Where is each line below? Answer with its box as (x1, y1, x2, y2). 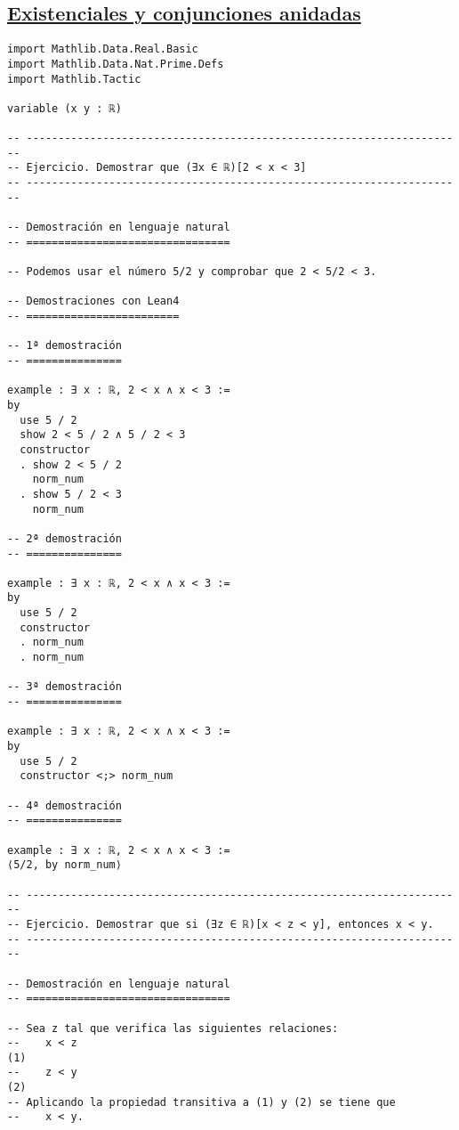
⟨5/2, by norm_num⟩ (7, 858, 122, 872)
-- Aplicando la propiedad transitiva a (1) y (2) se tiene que (7, 1095, 396, 1109)
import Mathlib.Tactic (7, 72, 141, 85)
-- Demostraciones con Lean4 (7, 295, 180, 308)
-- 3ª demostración (7, 680, 122, 694)
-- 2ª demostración (7, 532, 122, 545)
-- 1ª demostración (7, 339, 122, 353)
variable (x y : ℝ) (7, 102, 122, 115)
